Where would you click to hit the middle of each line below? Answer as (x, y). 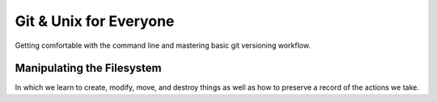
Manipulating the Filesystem (88, 68)
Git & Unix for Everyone (95, 21)
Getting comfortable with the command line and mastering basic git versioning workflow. (163, 45)
